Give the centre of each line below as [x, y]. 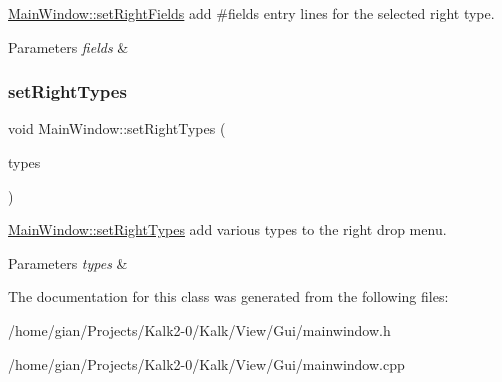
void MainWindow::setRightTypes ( [117, 128]
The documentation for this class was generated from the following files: [228, 296]
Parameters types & [68, 262]
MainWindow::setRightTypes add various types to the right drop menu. [227, 229]
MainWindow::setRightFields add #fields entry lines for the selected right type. [251, 13]
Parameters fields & [68, 46]
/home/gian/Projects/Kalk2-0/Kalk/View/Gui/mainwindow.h [199, 329]
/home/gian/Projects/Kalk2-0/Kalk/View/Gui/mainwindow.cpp [206, 363]
